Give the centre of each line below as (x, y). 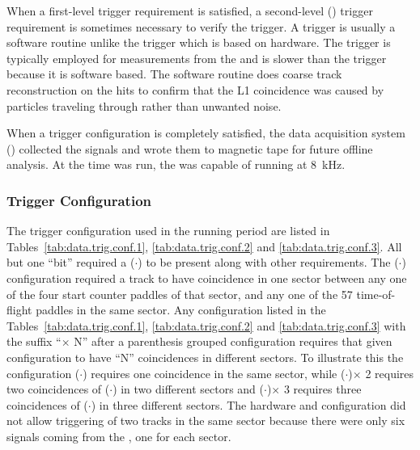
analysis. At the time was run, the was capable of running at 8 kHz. (176, 164)
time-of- (376, 294)
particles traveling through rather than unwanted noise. (144, 105)
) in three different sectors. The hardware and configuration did (248, 404)
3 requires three (322, 389)
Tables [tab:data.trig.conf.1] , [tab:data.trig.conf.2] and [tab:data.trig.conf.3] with (206, 325)
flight (19, 310)
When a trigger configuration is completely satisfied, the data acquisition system (206, 133)
